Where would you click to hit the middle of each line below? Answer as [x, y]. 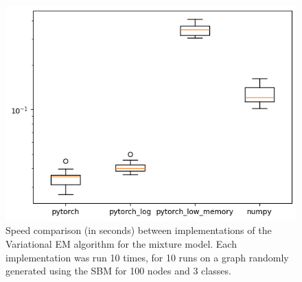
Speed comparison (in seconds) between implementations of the [139, 230]
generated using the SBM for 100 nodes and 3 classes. [118, 271]
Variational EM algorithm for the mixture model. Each [121, 244]
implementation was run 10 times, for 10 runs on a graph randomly [147, 257]
